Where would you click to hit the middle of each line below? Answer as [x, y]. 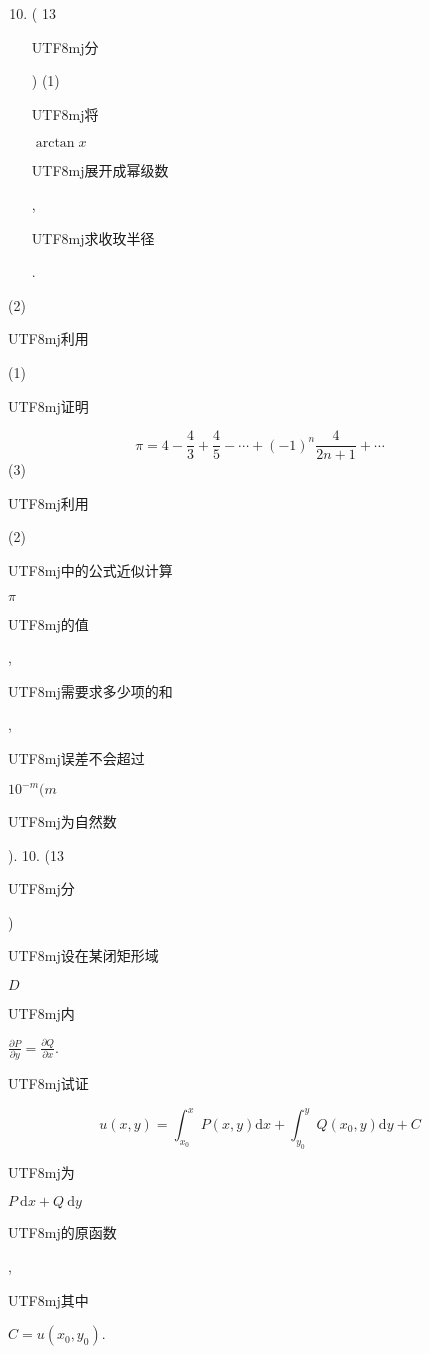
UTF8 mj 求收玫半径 [93, 237]
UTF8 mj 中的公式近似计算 [90, 569]
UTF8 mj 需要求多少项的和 [90, 690]
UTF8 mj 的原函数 [62, 1232]
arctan [55, 143]
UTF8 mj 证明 [48, 405]
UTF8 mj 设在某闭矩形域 [83, 955]
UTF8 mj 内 [41, 1013]
